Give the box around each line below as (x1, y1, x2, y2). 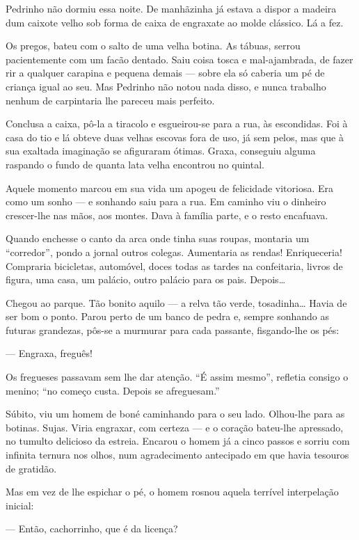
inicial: (6, 498, 34, 512)
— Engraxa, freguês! (6, 346, 93, 360)
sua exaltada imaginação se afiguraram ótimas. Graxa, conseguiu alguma (6, 143, 316, 158)
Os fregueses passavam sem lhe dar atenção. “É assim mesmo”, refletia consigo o (6, 370, 349, 384)
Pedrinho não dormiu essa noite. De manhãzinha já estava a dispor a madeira (6, 1, 337, 15)
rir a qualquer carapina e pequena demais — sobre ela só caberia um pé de (6, 65, 325, 80)
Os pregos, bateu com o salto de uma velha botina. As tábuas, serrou (6, 38, 301, 53)
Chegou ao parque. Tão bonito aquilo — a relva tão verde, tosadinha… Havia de (6, 295, 347, 310)
